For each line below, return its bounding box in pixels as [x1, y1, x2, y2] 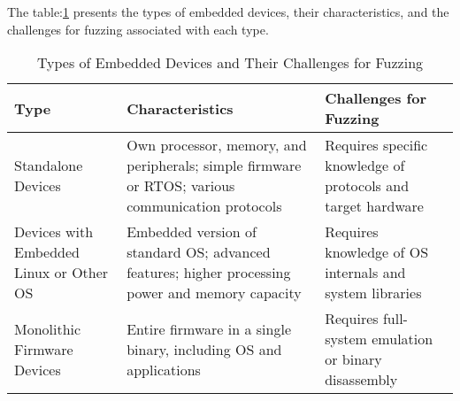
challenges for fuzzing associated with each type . [7, 19, 269, 38]
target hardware [325, 196, 424, 217]
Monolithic [14, 318, 81, 339]
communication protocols [126, 196, 282, 217]
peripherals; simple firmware [126, 155, 302, 176]
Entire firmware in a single [126, 318, 291, 339]
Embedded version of [126, 221, 257, 243]
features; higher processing [126, 262, 291, 283]
